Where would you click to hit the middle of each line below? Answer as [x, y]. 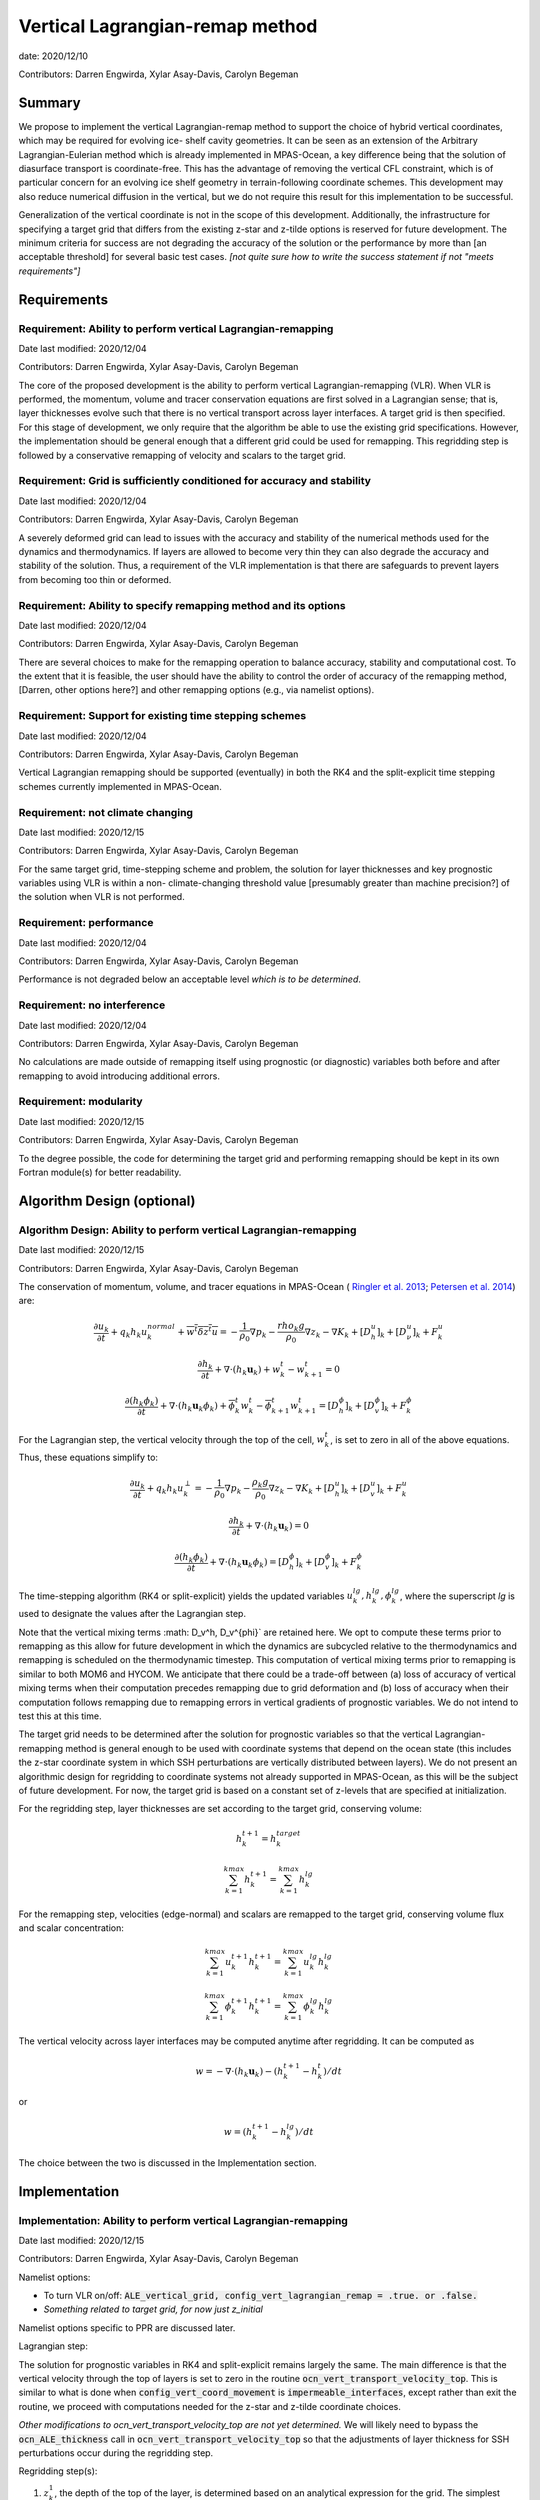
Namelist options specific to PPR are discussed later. [127, 2327]
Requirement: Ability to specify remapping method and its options [182, 605]
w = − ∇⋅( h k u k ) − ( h [239, 2072]
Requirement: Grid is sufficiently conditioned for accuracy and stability [195, 481]
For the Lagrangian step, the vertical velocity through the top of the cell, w [171, 1439]
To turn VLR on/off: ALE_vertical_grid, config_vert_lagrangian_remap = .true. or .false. [260, 2296]
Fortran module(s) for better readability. [100, 1172]
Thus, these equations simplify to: [88, 1457]
